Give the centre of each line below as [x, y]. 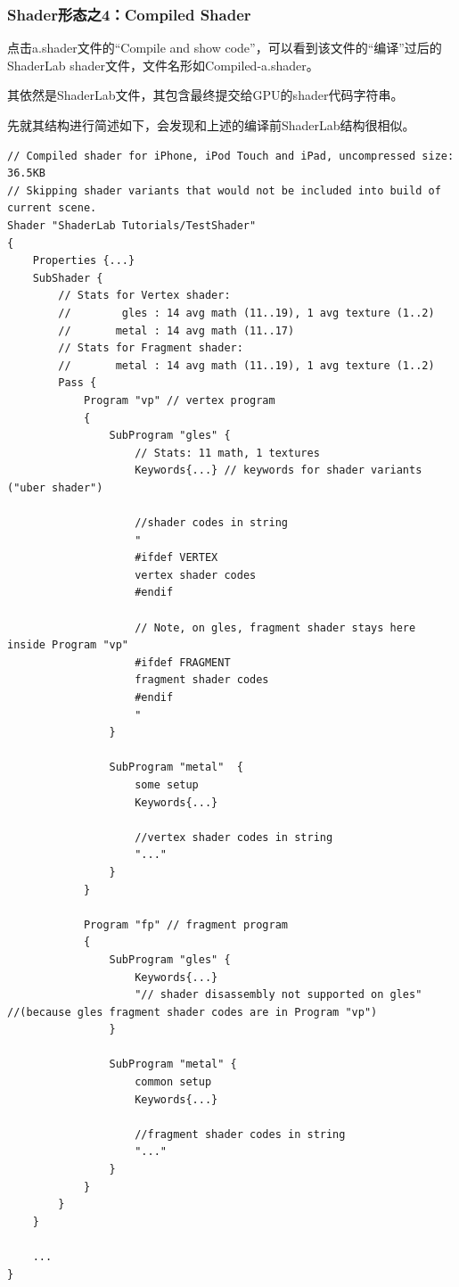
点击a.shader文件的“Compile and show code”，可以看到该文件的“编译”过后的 [225, 48]
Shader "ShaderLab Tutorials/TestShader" [132, 225]
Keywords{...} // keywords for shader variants [279, 470]
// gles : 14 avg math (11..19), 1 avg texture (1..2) [246, 313]
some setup [167, 784]
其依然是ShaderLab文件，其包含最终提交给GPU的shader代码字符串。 [205, 95]
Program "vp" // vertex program [179, 400]
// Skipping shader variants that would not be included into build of [224, 190]
